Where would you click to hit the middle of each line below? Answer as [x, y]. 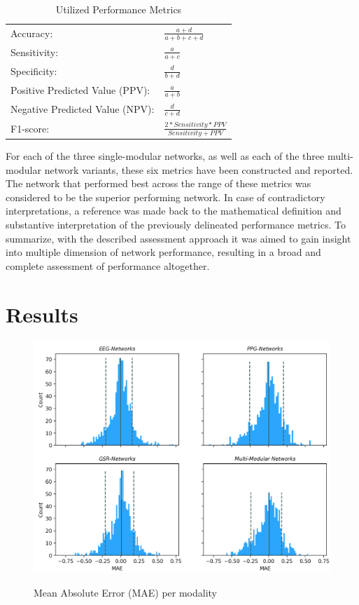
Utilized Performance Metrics [119, 9]
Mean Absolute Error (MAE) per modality [125, 592]
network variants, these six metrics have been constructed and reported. [199, 169]
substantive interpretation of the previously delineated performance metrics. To [176, 225]
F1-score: [30, 128]
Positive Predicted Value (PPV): [80, 90]
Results [42, 314]
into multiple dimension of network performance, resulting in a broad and [163, 252]
